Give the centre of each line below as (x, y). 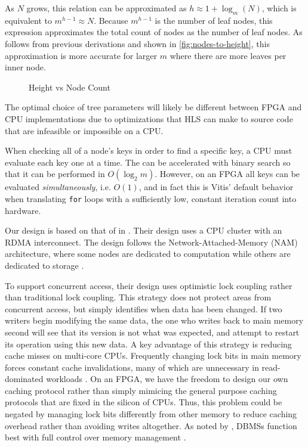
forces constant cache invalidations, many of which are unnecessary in (132, 367)
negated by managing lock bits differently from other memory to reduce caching (151, 414)
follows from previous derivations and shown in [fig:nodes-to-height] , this (137, 43)
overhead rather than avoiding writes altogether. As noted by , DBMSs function (151, 425)
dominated (24, 379)
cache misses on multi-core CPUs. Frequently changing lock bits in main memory (153, 356)
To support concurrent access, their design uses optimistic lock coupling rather (149, 285)
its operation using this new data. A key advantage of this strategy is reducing (148, 344)
